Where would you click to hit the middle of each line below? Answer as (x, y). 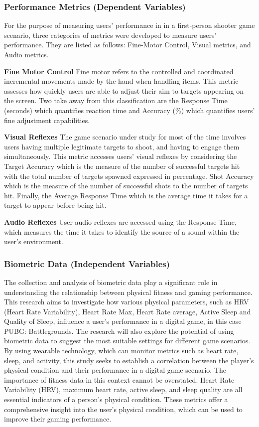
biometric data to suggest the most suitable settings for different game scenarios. (127, 341)
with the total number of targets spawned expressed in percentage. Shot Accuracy (129, 176)
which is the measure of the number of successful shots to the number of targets (126, 186)
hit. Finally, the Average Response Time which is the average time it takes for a (126, 195)
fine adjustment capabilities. (47, 120)
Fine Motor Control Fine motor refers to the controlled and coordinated (119, 71)
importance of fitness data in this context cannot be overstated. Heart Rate (119, 379)
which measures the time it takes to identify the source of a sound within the (122, 231)
